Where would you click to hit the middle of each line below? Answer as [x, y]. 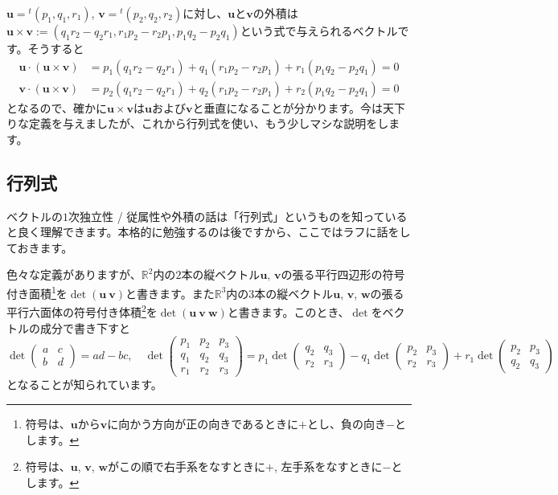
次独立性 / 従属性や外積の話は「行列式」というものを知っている [238, 216]
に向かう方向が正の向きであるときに [203, 423]
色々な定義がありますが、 [74, 274]
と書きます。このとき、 [288, 311]
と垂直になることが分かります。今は [288, 107]
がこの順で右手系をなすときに [187, 466]
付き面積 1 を [37, 292]
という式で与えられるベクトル [319, 31]
